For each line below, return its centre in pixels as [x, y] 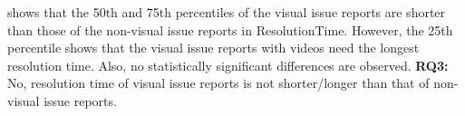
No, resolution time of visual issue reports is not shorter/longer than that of [218, 83]
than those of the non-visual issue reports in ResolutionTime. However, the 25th [230, 29]
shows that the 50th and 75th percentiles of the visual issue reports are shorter [227, 12]
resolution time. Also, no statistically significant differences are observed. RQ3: [228, 65]
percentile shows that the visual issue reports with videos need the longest [213, 48]
